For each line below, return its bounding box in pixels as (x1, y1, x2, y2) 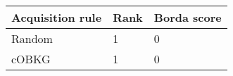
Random (11, 30, 53, 46)
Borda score (153, 9, 222, 25)
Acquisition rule (11, 9, 102, 25)
